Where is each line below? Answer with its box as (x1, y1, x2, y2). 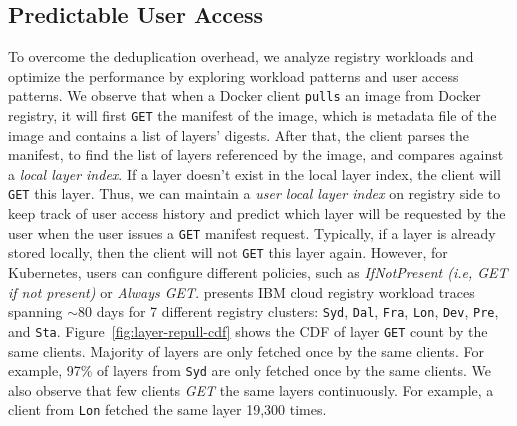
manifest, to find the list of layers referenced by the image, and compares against (8, 144, 504, 165)
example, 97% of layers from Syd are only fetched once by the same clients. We (8, 360, 491, 381)
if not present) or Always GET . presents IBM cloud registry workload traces (8, 281, 475, 302)
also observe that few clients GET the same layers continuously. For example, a (8, 379, 494, 400)
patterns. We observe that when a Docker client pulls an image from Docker (8, 85, 481, 106)
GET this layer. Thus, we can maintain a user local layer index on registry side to (8, 183, 501, 204)
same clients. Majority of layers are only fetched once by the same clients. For (8, 340, 484, 361)
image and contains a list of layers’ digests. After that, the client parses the (8, 124, 470, 145)
